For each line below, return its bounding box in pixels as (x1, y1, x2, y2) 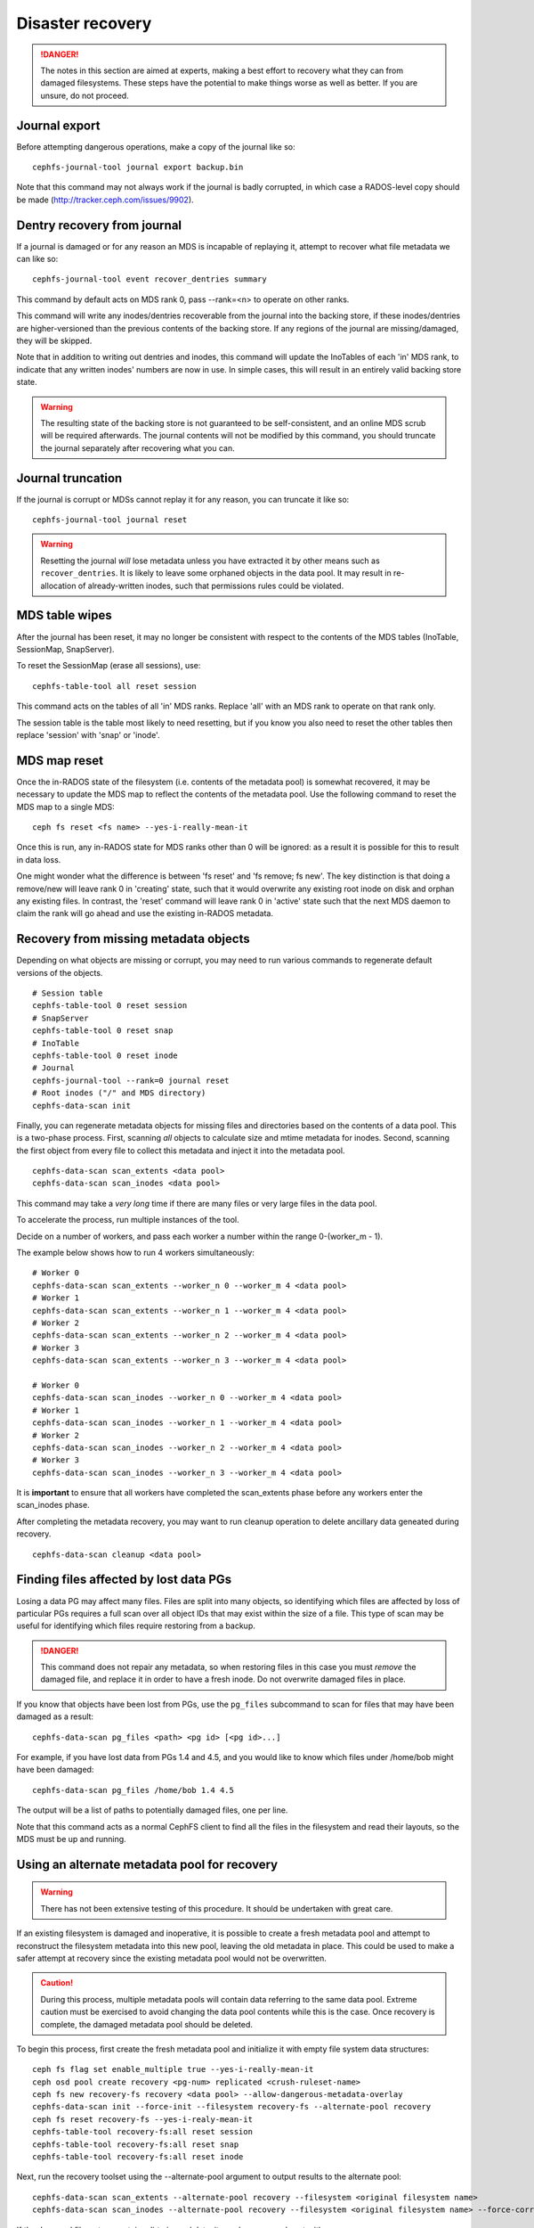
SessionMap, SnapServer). (16, 643, 115, 654)
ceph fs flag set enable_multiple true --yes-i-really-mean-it (32, 2064, 314, 2075)
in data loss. (16, 854, 61, 864)
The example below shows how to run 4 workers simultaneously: (16, 1248, 255, 1258)
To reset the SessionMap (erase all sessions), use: (16, 660, 201, 671)
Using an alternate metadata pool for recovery (16, 1856, 279, 1872)
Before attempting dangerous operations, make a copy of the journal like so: (16, 141, 295, 152)
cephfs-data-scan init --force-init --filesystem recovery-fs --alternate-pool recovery (32, 2101, 432, 2112)
